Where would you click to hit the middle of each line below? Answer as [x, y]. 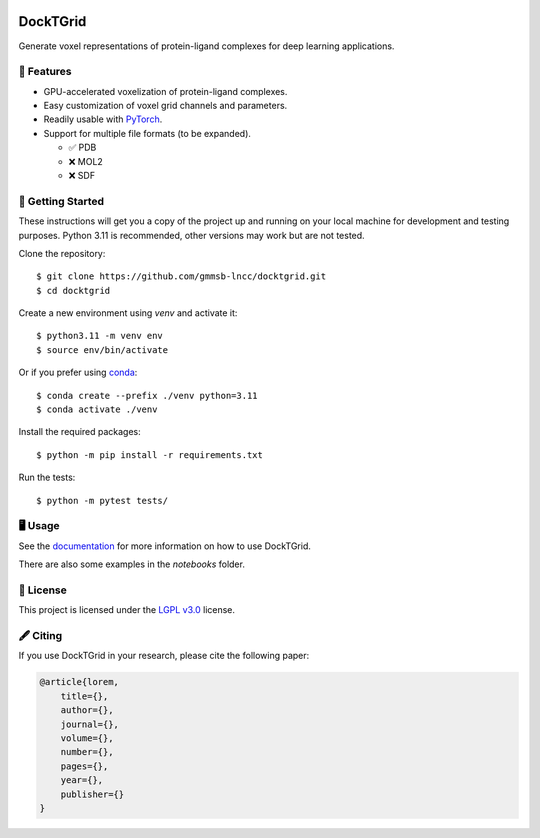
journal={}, [90, 724]
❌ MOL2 [86, 161]
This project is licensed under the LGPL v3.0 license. [126, 610]
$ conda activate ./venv [97, 409]
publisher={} [92, 794]
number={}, [87, 752]
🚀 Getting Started [61, 201]
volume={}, [87, 738]
